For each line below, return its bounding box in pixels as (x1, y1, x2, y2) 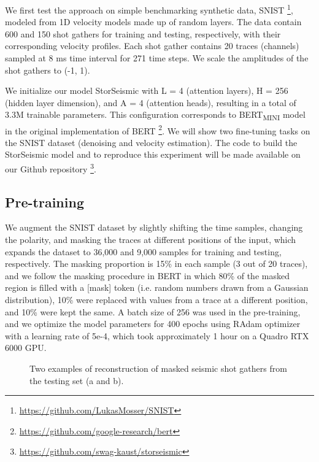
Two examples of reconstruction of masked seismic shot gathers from (29, 361, 287, 374)
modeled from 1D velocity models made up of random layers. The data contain (5, 15, 302, 28)
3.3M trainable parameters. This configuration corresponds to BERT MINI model (5, 108, 306, 123)
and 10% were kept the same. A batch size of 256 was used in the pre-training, (5, 305, 301, 318)
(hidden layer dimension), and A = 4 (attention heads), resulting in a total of (5, 96, 296, 109)
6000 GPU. (5, 341, 47, 354)
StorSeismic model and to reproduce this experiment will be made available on (5, 148, 301, 161)
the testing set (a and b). (29, 374, 124, 387)
